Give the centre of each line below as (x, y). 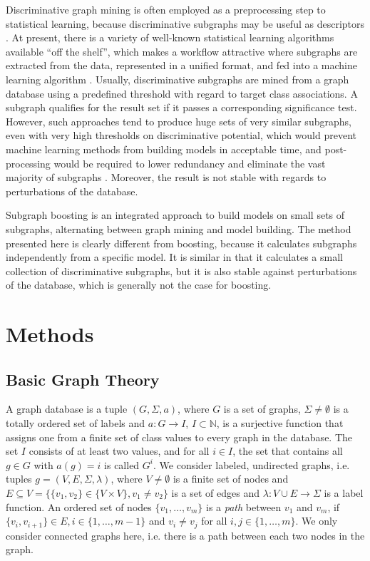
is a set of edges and (216, 493)
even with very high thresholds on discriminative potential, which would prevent (181, 135)
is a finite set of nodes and (231, 479)
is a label (344, 493)
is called (122, 464)
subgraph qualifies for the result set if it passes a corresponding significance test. (181, 107)
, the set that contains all (288, 451)
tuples (19, 479)
